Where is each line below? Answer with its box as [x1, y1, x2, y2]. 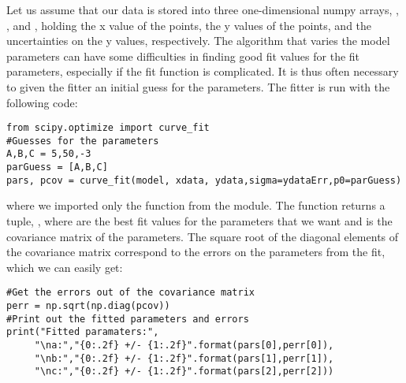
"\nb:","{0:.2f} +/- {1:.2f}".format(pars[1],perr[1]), [34, 352, 334, 364]
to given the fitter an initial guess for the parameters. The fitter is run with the [6, 78, 390, 95]
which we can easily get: [6, 258, 123, 275]
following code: [6, 94, 78, 110]
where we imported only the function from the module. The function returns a [6, 197, 386, 214]
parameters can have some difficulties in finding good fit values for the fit [6, 47, 360, 64]
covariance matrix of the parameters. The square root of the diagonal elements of [6, 228, 399, 244]
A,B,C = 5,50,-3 [6, 148, 91, 160]
